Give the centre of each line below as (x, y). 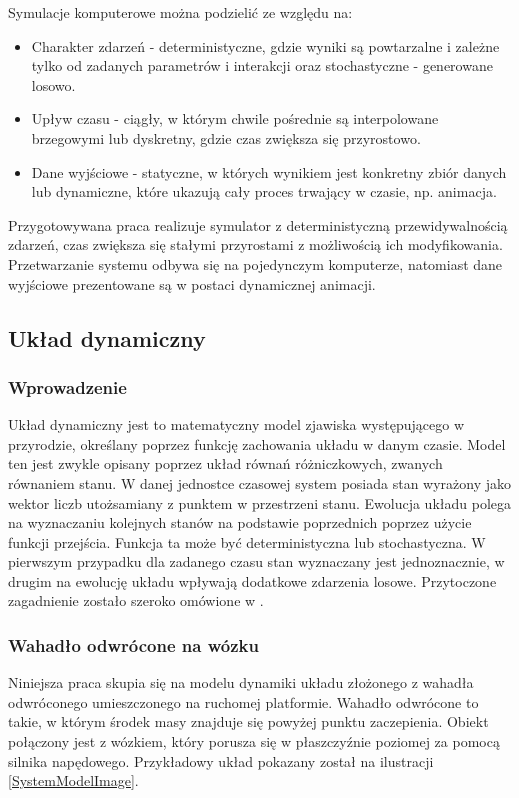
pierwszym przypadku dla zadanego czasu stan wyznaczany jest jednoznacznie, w (256, 561)
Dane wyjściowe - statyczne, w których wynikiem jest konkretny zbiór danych (269, 171)
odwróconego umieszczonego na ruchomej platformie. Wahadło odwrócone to (243, 701)
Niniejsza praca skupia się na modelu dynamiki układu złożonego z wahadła (241, 682)
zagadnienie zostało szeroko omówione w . (136, 600)
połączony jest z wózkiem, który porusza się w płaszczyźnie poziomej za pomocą (254, 741)
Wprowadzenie (67, 386)
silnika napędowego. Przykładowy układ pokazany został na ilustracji (221, 760)
